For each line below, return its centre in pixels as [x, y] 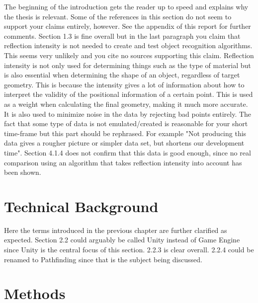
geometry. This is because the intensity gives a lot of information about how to [124, 84]
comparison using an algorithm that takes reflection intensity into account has [123, 162]
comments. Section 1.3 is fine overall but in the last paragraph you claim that [122, 36]
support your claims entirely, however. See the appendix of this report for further [128, 26]
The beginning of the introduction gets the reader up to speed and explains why [126, 6]
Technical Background [81, 206]
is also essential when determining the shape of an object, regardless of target [122, 75]
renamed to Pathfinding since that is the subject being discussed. [103, 259]
